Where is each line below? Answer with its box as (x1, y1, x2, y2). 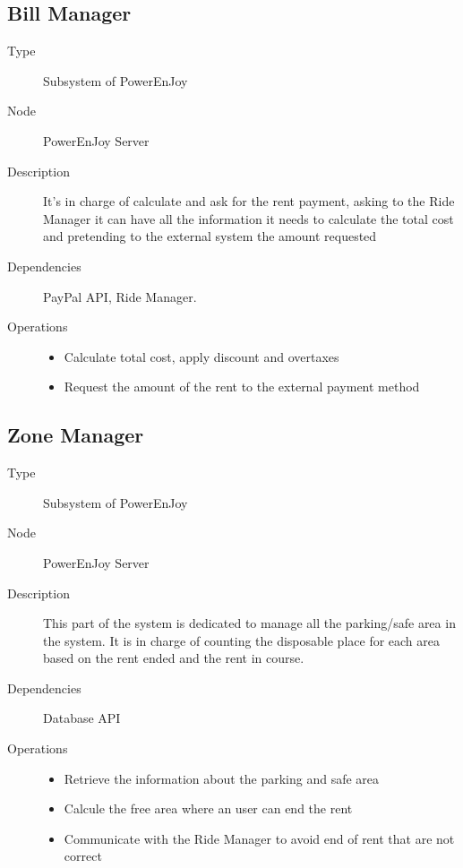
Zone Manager (7, 421, 144, 449)
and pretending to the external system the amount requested (43, 227, 377, 245)
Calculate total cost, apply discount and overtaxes (64, 347, 339, 365)
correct (64, 847, 102, 865)
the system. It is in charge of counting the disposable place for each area (43, 631, 441, 649)
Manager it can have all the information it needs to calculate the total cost (43, 209, 454, 228)
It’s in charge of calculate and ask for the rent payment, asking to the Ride (43, 192, 455, 211)
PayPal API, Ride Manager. (43, 287, 197, 305)
